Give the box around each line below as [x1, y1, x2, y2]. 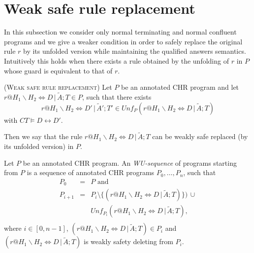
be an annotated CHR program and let [121, 82, 239, 92]
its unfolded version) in [4, 141, 74, 151]
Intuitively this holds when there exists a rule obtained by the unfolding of [4, 55, 229, 66]
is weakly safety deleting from [84, 236, 173, 247]
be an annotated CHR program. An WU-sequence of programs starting [23, 157, 237, 168]
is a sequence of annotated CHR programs [27, 167, 155, 178]
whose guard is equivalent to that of [4, 65, 113, 75]
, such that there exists [82, 91, 152, 102]
